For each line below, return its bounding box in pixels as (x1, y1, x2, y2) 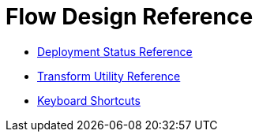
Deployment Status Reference (37, 44, 193, 58)
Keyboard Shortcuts (37, 93, 141, 107)
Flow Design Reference (6, 3, 253, 30)
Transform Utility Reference (37, 69, 181, 83)
